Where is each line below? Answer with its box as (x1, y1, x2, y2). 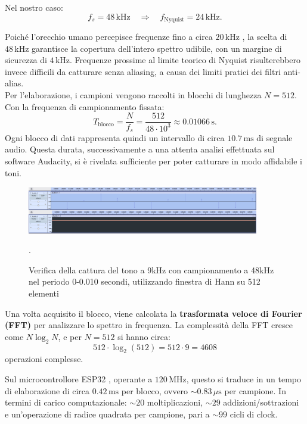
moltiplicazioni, (147, 396, 203, 409)
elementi (29, 286, 59, 299)
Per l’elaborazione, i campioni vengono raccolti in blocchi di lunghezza (5, 89, 262, 101)
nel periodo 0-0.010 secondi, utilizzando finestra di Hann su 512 (29, 275, 261, 288)
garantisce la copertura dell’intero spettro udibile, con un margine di (32, 42, 282, 54)
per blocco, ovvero (121, 384, 188, 397)
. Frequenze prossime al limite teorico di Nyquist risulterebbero (69, 54, 300, 66)
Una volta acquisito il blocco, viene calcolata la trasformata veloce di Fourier (5, 307, 302, 319)
